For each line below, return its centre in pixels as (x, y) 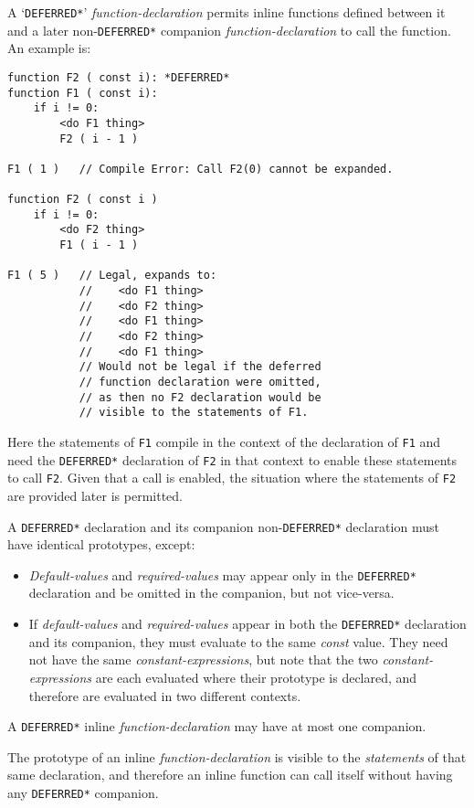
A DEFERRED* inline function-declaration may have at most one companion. (217, 726)
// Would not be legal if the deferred (200, 367)
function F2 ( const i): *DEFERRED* (119, 77)
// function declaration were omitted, (200, 383)
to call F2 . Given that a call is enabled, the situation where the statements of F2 (232, 478)
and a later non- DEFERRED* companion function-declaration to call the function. (229, 30)
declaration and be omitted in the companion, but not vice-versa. (211, 593)
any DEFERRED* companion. (83, 792)
